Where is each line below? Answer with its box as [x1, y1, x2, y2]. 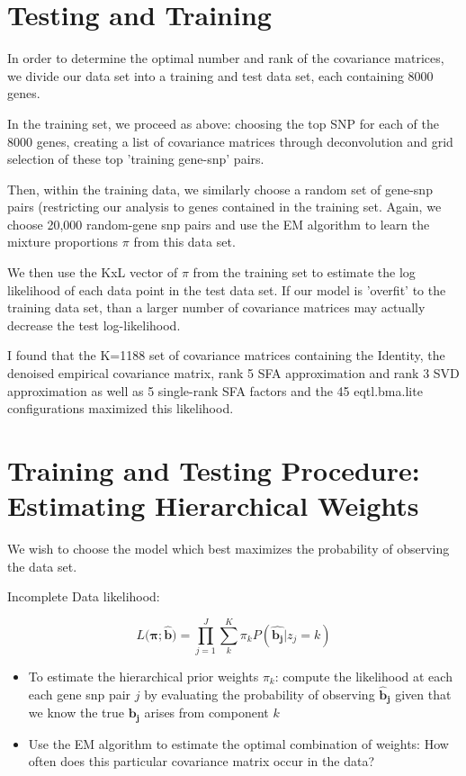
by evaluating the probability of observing [144, 684, 375, 703]
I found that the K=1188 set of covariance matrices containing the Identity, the [7, 346, 445, 365]
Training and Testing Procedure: [7, 452, 420, 488]
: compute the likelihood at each [274, 667, 453, 686]
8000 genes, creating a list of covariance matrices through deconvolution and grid [7, 131, 453, 150]
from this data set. [133, 232, 236, 251]
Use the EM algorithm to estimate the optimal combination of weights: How [28, 734, 449, 753]
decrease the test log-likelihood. [7, 315, 181, 334]
